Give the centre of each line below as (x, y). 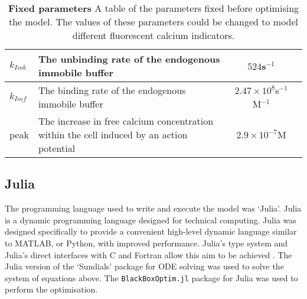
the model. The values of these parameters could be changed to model (153, 22)
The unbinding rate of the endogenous (129, 59)
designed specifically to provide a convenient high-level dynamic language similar (151, 231)
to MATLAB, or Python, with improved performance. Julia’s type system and (146, 243)
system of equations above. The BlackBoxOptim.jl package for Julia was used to (151, 277)
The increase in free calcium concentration (126, 121)
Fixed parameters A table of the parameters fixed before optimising (153, 8)
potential (57, 148)
